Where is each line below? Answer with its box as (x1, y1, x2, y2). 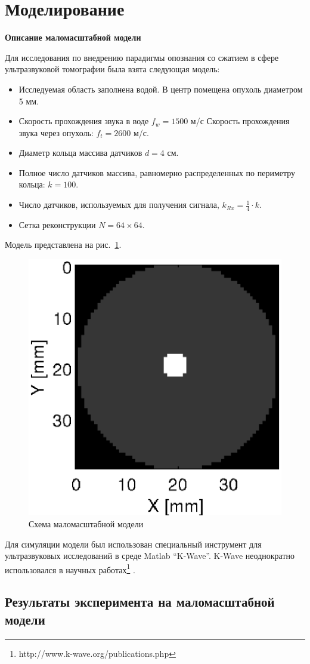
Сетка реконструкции (18, 218, 96, 230)
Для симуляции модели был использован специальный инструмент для (5, 537, 262, 550)
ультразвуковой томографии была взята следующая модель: (5, 63, 220, 75)
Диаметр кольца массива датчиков (18, 146, 142, 159)
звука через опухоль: (18, 126, 94, 139)
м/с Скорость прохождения (190, 115, 290, 127)
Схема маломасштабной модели (29, 518, 144, 530)
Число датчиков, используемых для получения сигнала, (18, 198, 219, 211)
